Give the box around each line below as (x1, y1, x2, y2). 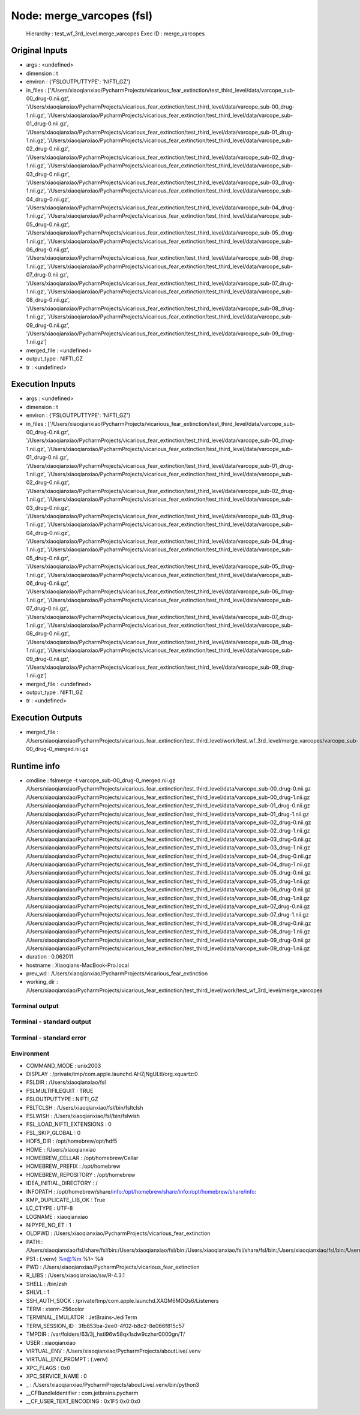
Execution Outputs (11, 713, 83, 723)
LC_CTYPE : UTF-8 (26, 1204, 73, 1212)
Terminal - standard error (11, 1034, 86, 1042)
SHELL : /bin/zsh (26, 1280, 68, 1287)
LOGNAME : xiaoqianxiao (26, 1213, 88, 1220)
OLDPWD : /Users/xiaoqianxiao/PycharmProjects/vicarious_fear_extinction (26, 1230, 211, 1237)
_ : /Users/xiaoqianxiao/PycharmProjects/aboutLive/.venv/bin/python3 (26, 1381, 200, 1388)
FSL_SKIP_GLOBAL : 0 (26, 1129, 81, 1136)
